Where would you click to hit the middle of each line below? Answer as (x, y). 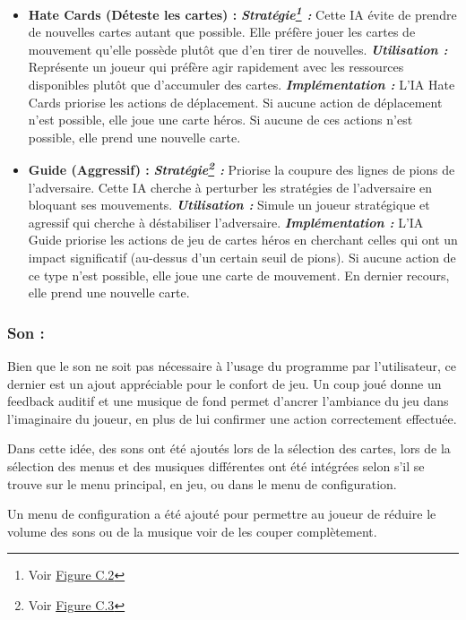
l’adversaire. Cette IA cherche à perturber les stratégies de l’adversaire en (230, 187)
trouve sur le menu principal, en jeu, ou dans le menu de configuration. (202, 483)
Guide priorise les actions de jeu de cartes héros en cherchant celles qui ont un (243, 240)
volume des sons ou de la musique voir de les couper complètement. (192, 531)
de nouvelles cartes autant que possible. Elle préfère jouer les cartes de (222, 32)
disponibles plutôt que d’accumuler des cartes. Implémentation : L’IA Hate (242, 85)
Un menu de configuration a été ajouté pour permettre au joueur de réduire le (222, 514)
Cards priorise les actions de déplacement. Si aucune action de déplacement (235, 102)
